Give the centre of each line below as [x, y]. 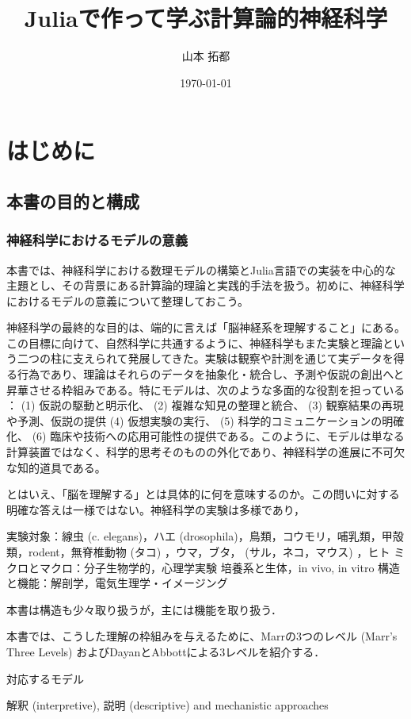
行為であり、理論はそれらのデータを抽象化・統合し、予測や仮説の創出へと [211, 374]
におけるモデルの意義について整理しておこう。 [127, 300]
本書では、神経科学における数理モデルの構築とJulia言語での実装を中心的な [201, 269]
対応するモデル [45, 678]
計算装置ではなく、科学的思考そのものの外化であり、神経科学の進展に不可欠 [206, 452]
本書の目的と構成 [73, 200]
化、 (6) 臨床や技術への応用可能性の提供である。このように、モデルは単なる [205, 436]
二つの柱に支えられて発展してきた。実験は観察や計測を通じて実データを [205, 358]
